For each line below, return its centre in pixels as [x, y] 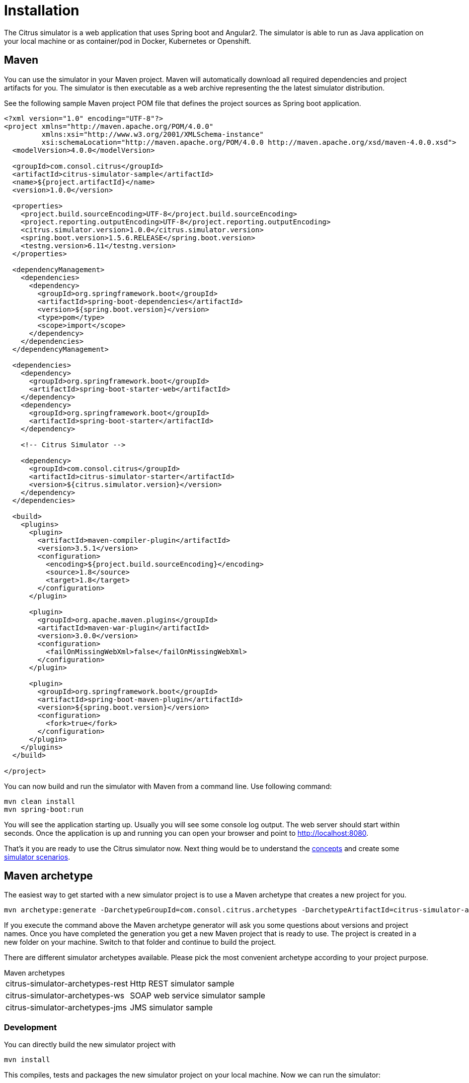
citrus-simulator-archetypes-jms [66, 1008]
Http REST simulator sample [182, 984]
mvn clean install [40, 801]
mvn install [27, 1060]
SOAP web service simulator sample [197, 996]
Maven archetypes [35, 973]
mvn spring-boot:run [44, 809]
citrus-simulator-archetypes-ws [65, 996]
